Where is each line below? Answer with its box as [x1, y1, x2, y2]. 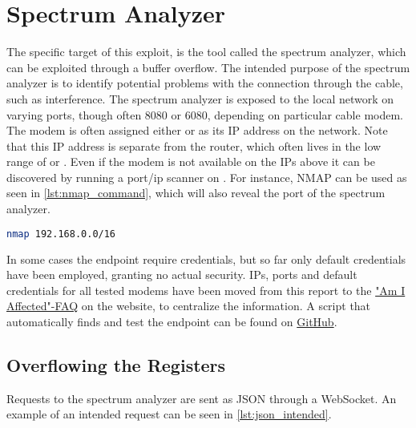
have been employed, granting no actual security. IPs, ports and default [6, 266, 357, 283]
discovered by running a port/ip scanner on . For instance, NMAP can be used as [6, 168, 407, 185]
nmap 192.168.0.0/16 [6, 228, 116, 240]
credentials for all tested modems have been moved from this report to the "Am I [6, 281, 406, 298]
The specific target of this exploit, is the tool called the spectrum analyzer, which [6, 43, 406, 60]
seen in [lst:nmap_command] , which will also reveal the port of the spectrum [6, 184, 386, 201]
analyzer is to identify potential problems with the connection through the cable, [6, 75, 403, 91]
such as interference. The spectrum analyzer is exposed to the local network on [6, 90, 394, 107]
